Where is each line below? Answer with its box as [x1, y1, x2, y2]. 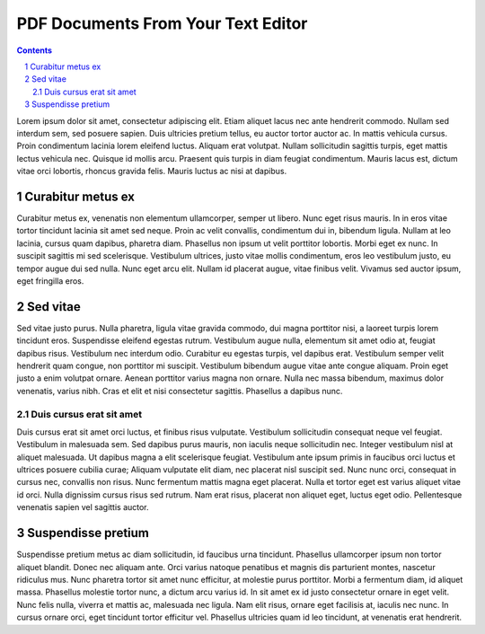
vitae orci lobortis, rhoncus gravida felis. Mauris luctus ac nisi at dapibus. [16, 166, 287, 177]
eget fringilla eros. [16, 275, 84, 286]
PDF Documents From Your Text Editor [16, 13, 308, 33]
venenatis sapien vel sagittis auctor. [16, 502, 149, 513]
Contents [16, 45, 53, 56]
